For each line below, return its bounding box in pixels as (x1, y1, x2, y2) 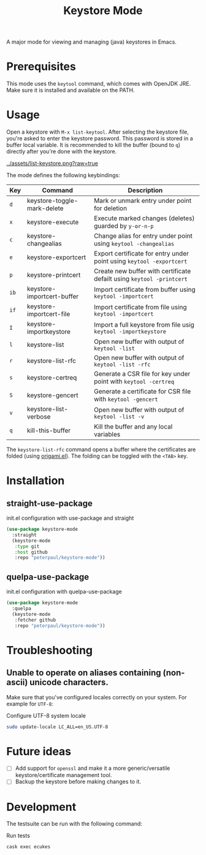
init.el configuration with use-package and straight (6, 514, 134, 522)
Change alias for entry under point (94, 232, 193, 240)
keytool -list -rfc (94, 361, 151, 368)
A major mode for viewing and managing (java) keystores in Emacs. (6, 38, 177, 46)
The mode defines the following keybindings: (6, 172, 121, 179)
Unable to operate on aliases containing (6, 667, 161, 678)
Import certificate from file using (94, 303, 187, 311)
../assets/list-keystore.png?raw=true (6, 160, 99, 167)
